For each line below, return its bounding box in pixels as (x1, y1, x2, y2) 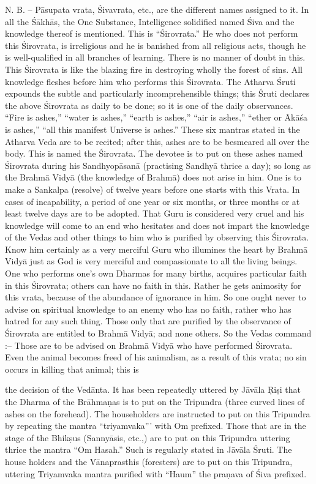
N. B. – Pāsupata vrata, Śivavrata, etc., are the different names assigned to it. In (5, 3, 309, 15)
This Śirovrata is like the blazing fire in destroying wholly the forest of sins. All (5, 62, 303, 75)
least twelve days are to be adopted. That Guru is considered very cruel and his (5, 207, 304, 220)
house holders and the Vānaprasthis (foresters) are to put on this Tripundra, (5, 455, 293, 467)
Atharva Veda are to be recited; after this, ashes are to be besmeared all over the (5, 135, 309, 147)
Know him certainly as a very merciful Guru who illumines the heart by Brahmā (5, 242, 308, 255)
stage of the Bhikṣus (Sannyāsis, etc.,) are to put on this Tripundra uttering (5, 431, 290, 444)
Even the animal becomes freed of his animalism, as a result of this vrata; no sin (5, 351, 307, 363)
